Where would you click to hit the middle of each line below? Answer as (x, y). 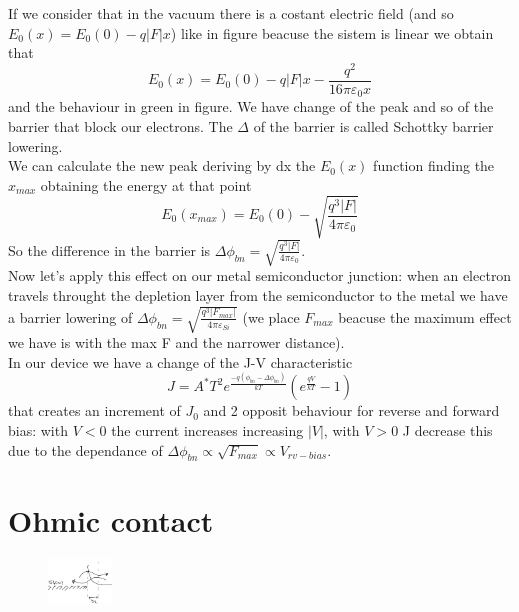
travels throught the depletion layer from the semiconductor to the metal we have (258, 295)
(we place (271, 316)
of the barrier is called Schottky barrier (373, 125)
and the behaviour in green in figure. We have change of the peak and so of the (251, 106)
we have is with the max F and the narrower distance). (176, 342)
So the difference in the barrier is (109, 249)
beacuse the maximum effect (425, 316)
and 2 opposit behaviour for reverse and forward (351, 410)
